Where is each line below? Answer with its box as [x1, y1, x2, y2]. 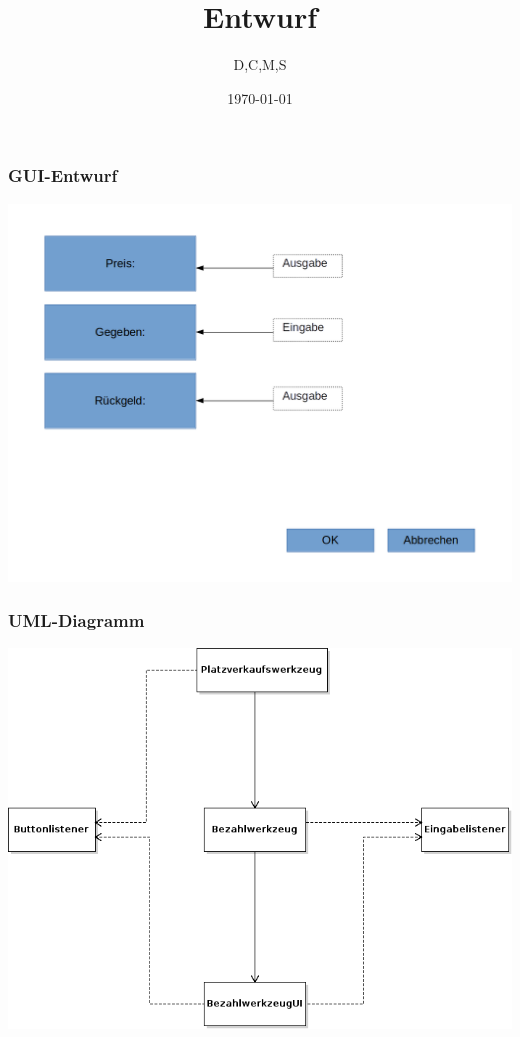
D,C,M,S [233, 54, 287, 75]
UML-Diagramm [8, 608, 145, 633]
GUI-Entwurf [8, 163, 118, 188]
